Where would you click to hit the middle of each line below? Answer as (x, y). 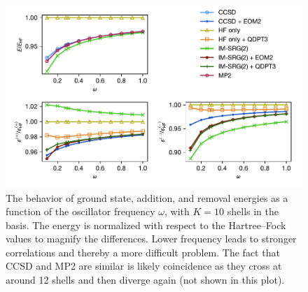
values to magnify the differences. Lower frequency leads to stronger (151, 239)
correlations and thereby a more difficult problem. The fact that (143, 252)
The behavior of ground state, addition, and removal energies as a (147, 197)
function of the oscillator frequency (80, 211)
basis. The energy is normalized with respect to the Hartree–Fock (146, 225)
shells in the (253, 211)
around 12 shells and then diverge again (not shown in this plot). (145, 280)
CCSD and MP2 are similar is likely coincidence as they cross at (144, 266)
